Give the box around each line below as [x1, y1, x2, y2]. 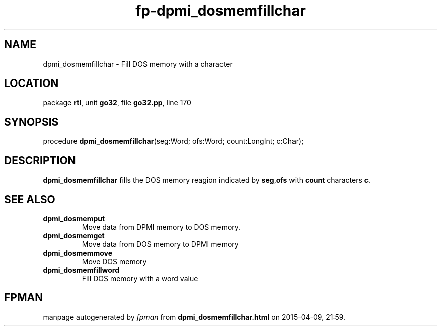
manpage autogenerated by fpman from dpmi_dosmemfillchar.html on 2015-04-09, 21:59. [43, 312, 346, 321]
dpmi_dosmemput [43, 214, 105, 223]
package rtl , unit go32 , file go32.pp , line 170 [43, 98, 191, 107]
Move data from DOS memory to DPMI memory [82, 239, 239, 249]
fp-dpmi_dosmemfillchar [135, 2, 306, 19]
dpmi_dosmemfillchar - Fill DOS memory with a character [43, 59, 233, 68]
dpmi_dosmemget [43, 231, 105, 240]
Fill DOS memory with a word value [82, 274, 198, 283]
